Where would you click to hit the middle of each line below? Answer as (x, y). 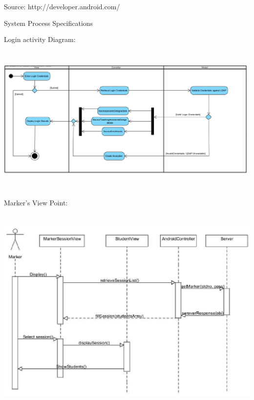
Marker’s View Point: (36, 202)
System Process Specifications (49, 23)
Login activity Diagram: (40, 39)
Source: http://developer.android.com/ (62, 6)
